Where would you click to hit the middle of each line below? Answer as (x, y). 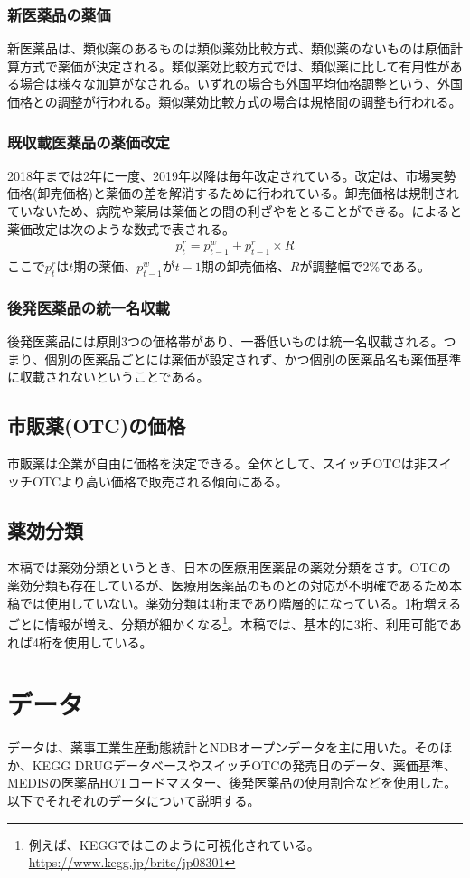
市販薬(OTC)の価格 (97, 425)
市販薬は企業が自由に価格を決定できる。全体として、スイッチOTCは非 (217, 463)
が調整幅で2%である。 (365, 266)
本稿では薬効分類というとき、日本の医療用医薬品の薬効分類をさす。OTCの (229, 567)
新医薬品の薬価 (59, 14)
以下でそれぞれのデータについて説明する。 (134, 801)
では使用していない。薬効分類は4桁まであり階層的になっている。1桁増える (240, 603)
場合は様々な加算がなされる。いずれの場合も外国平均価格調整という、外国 (241, 84)
